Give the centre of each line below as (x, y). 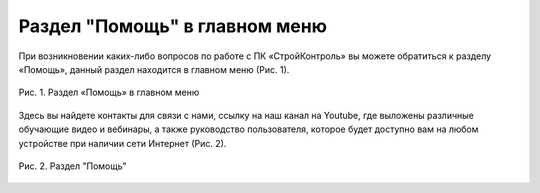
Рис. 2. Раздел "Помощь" (72, 166)
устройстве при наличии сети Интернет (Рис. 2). (122, 143)
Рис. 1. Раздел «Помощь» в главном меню (109, 92)
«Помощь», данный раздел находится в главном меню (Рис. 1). (154, 69)
